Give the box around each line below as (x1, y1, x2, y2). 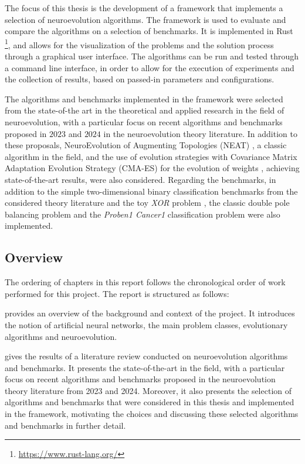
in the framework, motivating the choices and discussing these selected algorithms (5, 408, 299, 420)
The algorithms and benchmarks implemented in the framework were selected (5, 92, 283, 105)
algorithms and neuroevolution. (5, 330, 117, 342)
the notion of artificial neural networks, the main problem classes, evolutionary (5, 318, 288, 331)
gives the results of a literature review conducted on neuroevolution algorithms (5, 350, 288, 362)
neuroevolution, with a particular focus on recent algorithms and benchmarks (5, 116, 283, 128)
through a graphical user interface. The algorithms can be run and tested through (5, 50, 299, 62)
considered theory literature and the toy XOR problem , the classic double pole (5, 196, 290, 209)
